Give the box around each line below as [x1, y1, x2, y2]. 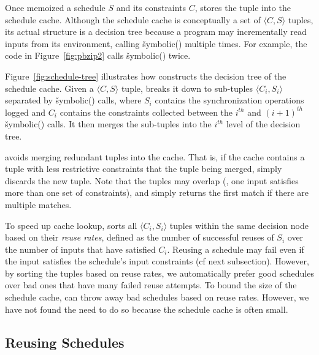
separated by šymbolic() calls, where [5, 94, 142, 106]
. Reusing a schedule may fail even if [167, 242, 304, 255]
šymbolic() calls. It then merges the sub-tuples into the [5, 118, 212, 130]
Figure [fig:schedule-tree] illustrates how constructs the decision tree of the [5, 69, 286, 82]
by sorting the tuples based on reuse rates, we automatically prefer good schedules [5, 266, 314, 279]
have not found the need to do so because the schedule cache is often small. [5, 302, 288, 315]
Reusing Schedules [5, 332, 125, 351]
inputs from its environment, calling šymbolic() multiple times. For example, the [5, 37, 307, 50]
